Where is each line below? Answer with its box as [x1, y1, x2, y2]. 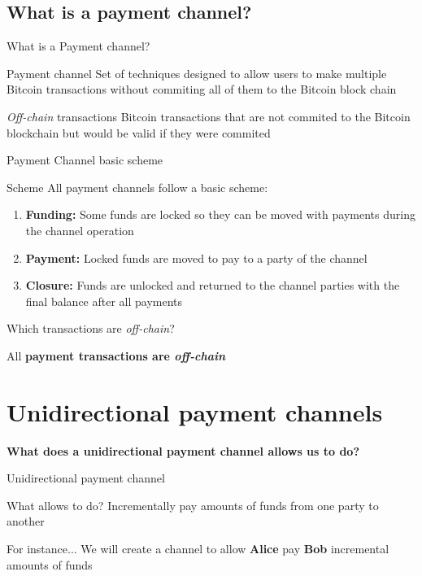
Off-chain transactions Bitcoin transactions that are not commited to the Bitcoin [7, 107, 411, 124]
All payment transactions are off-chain [7, 347, 226, 364]
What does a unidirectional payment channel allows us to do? [7, 442, 360, 459]
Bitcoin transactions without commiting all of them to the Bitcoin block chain [7, 81, 397, 98]
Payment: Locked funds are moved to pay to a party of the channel [25, 249, 368, 266]
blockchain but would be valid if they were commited [7, 124, 271, 141]
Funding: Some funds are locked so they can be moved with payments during [25, 206, 415, 223]
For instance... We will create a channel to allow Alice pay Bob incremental [7, 540, 389, 557]
